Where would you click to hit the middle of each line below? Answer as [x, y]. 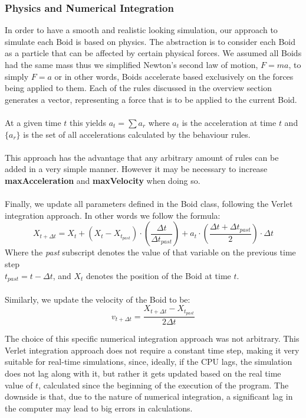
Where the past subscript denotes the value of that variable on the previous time [150, 252]
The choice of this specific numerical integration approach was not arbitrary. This [152, 338]
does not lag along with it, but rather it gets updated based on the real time [143, 373]
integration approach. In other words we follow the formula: [113, 215]
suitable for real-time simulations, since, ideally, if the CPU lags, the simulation [149, 362]
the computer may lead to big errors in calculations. [99, 408]
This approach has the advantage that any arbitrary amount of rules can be [142, 157]
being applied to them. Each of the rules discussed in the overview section [138, 88]
